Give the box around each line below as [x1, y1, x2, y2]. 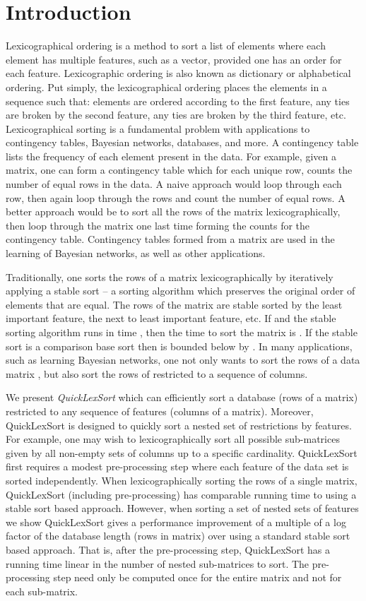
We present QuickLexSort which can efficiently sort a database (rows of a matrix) [6, 390, 358, 405]
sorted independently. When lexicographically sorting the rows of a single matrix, [6, 472, 358, 487]
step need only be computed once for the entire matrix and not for [53, 570, 342, 585]
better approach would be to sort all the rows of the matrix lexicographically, [6, 204, 341, 219]
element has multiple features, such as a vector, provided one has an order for [6, 52, 342, 66]
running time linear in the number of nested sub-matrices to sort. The [6, 556, 309, 571]
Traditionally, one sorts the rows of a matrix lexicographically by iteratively [6, 269, 333, 284]
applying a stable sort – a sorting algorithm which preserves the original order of [6, 283, 355, 298]
